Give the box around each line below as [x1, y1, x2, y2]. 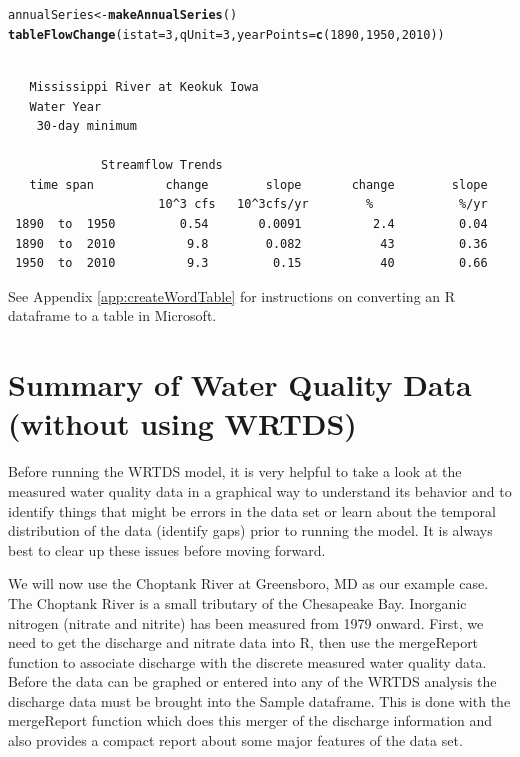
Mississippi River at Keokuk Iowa [29, 79, 259, 94]
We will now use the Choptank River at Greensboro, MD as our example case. [8, 573, 489, 594]
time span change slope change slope [29, 177, 488, 192]
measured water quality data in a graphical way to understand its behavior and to [8, 480, 512, 501]
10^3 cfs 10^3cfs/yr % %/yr [158, 197, 488, 212]
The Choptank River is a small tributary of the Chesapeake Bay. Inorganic [8, 592, 467, 613]
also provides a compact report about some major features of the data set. [8, 730, 463, 751]
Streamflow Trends [101, 158, 223, 173]
